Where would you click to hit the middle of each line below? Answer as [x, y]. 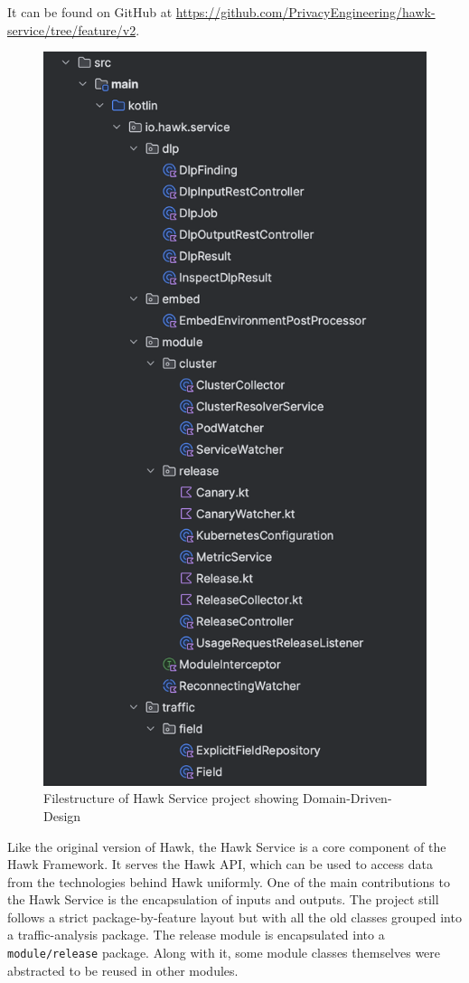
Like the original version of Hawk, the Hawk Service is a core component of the [227, 846]
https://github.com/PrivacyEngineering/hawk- [305, 12]
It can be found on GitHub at [90, 12]
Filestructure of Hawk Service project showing [171, 798]
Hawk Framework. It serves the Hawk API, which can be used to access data [220, 864]
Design [62, 815]
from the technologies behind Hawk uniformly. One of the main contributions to [229, 881]
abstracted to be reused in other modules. [123, 970]
